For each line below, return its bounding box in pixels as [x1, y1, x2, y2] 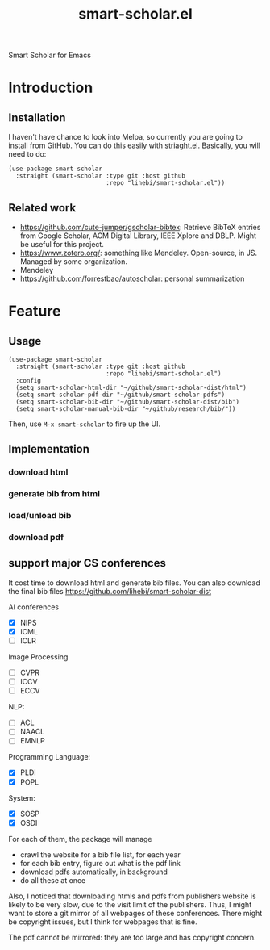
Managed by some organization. [19, 257, 127, 266]
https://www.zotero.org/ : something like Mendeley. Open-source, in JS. [19, 248, 258, 257]
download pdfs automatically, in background [19, 867, 168, 877]
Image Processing [8, 652, 69, 662]
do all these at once [19, 875, 86, 885]
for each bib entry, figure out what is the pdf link [19, 858, 181, 868]
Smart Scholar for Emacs [8, 50, 91, 61]
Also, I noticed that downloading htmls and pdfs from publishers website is [8, 891, 256, 901]
